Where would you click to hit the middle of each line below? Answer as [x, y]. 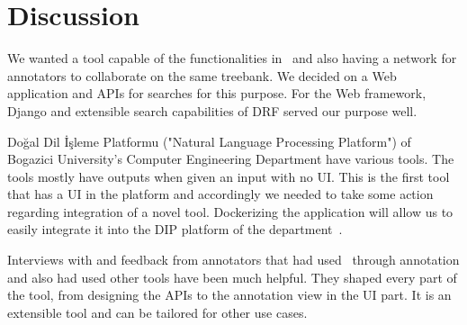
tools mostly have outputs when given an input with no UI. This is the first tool [229, 176]
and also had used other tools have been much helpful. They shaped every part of [232, 277]
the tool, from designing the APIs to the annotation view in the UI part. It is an [229, 295]
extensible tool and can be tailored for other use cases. [157, 312]
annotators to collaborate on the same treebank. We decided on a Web [202, 75]
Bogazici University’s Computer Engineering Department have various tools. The [231, 159]
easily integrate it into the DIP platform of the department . [175, 229]
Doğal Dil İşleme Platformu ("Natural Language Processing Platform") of [209, 141]
